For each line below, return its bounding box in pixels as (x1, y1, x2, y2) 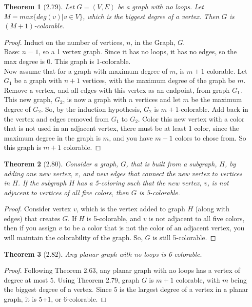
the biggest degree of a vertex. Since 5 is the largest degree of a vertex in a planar (4, 284, 249, 294)
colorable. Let (207, 65, 248, 76)
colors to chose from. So (175, 132, 246, 143)
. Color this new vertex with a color (138, 113, 245, 123)
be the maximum (191, 94, 242, 104)
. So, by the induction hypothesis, (41, 103, 142, 114)
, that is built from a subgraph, (126, 158, 217, 168)
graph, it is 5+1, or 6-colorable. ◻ (4, 294, 107, 304)
